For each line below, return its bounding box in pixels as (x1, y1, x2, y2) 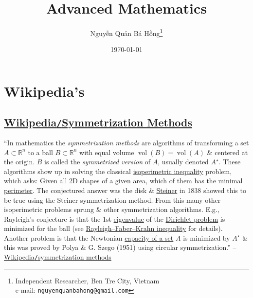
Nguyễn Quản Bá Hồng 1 (90, 27, 163, 38)
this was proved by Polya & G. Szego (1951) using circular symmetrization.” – (4, 242, 236, 252)
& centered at (207, 147, 248, 157)
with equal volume (79, 147, 134, 157)
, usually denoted (158, 157, 209, 167)
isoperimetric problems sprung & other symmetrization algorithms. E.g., (4, 204, 219, 214)
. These (218, 157, 241, 167)
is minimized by (183, 232, 230, 243)
